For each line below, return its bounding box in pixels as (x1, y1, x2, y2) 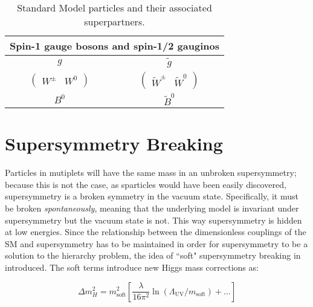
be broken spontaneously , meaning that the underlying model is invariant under (5, 201, 299, 214)
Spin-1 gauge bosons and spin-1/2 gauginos (10, 39, 219, 53)
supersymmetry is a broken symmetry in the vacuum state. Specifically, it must (5, 190, 298, 202)
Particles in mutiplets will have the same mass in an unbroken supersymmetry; (5, 166, 297, 179)
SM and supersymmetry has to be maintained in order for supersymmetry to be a (5, 237, 308, 250)
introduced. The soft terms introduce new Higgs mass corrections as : (5, 260, 259, 273)
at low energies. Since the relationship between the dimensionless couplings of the (5, 225, 306, 238)
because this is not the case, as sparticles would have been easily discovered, (5, 178, 286, 190)
